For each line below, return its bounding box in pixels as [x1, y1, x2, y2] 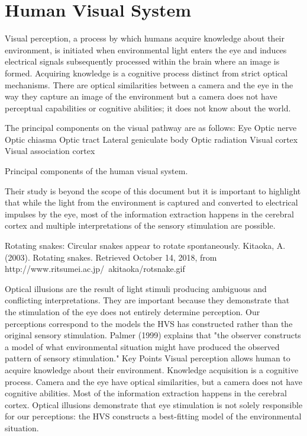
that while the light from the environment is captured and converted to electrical [5, 196, 298, 209]
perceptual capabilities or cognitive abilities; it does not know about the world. [5, 101, 291, 114]
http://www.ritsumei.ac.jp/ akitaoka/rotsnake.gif [5, 262, 185, 275]
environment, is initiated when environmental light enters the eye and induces [5, 43, 287, 56]
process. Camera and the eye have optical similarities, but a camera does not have [5, 375, 302, 387]
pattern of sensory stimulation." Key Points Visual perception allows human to [5, 352, 290, 364]
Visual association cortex [5, 145, 95, 157]
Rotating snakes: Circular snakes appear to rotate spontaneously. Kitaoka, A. [5, 239, 286, 252]
